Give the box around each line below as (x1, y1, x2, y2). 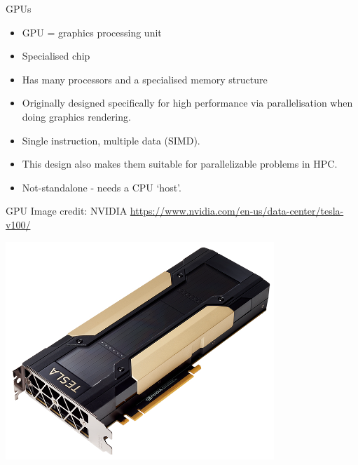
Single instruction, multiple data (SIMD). (22, 133, 200, 147)
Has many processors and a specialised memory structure (22, 72, 268, 86)
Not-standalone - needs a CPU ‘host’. (22, 180, 181, 194)
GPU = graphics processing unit (22, 25, 162, 39)
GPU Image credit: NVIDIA (6, 203, 128, 218)
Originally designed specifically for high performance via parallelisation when (22, 95, 353, 110)
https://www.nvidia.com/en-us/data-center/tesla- (130, 203, 344, 218)
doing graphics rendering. (22, 109, 131, 123)
